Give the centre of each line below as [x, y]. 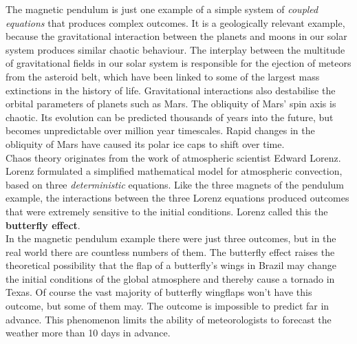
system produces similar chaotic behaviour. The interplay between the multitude [175, 49]
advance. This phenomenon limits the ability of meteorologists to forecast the [169, 319]
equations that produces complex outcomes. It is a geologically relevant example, [175, 22]
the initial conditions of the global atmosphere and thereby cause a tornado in [170, 278]
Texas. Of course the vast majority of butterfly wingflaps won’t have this [159, 292]
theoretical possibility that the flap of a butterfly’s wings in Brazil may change [171, 265]
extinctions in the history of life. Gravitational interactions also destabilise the [171, 90]
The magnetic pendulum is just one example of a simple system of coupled [162, 9]
